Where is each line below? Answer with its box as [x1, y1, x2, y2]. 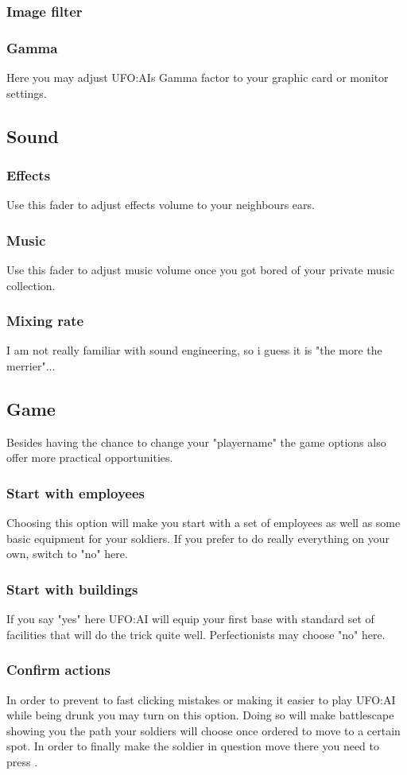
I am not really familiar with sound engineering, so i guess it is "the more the [6, 342, 382, 358]
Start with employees [6, 482, 145, 502]
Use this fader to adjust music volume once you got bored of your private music [6, 262, 395, 278]
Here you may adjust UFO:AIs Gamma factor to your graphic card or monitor [6, 69, 389, 86]
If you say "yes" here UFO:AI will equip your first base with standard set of [6, 610, 374, 627]
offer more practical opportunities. [6, 449, 173, 466]
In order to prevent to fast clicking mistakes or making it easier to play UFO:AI [6, 691, 396, 707]
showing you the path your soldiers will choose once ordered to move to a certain [6, 722, 401, 738]
